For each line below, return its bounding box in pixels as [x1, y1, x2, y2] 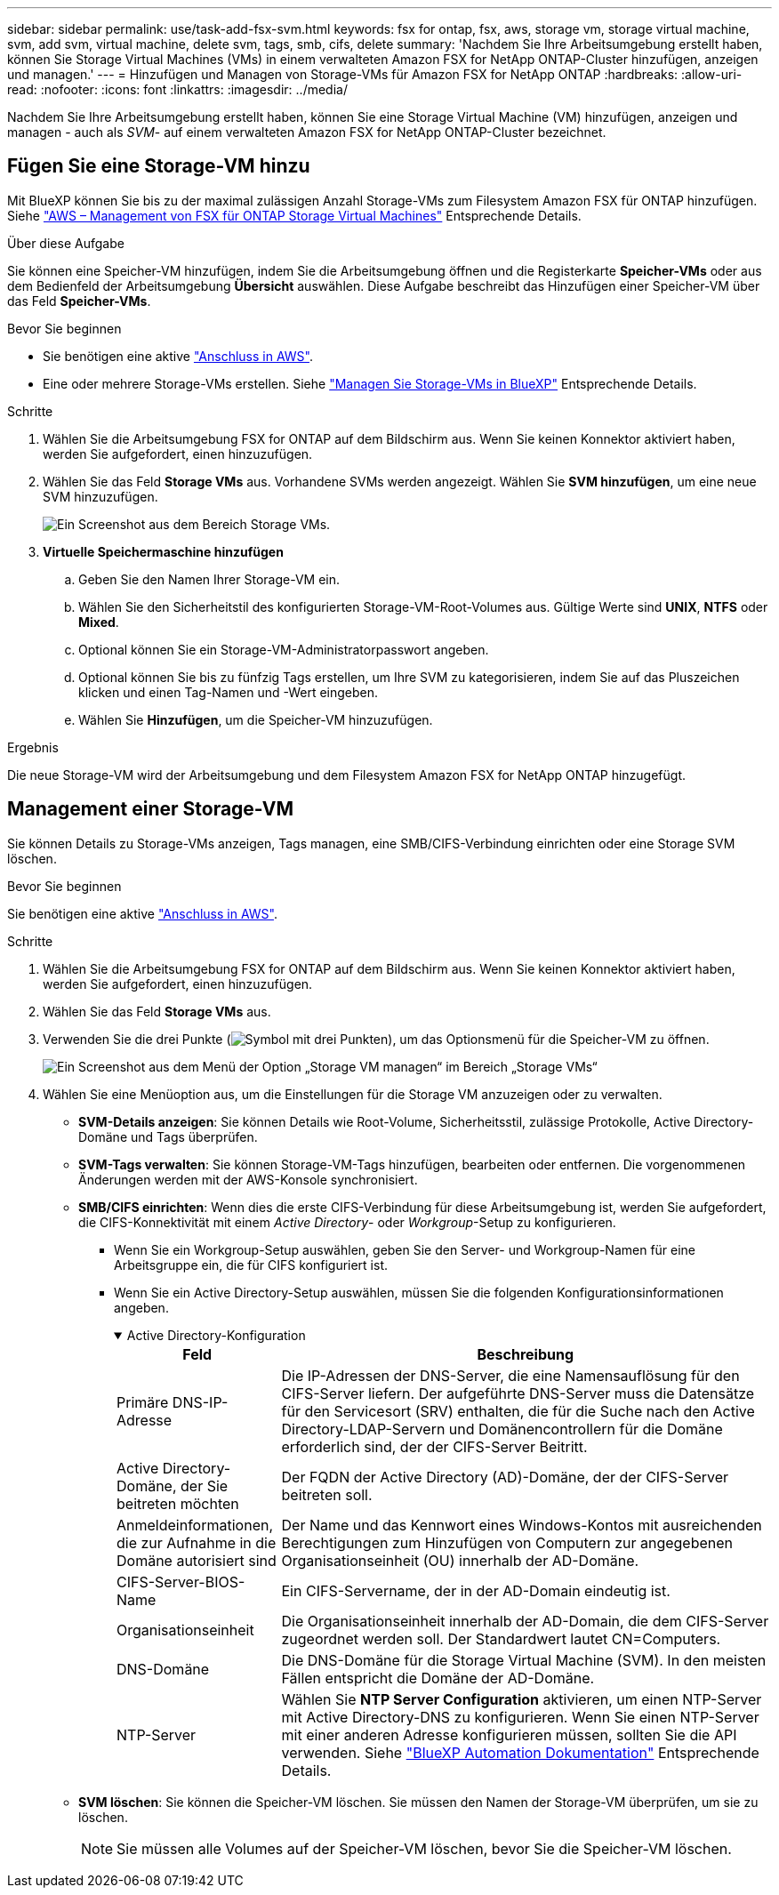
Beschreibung [477, 1345, 574, 1363]
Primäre [116, 1393, 169, 1411]
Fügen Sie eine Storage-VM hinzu [7, 155, 310, 178]
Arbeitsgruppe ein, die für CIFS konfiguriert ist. [114, 1257, 389, 1273]
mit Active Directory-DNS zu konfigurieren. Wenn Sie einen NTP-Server [281, 1707, 759, 1726]
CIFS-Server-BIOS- [116, 1572, 245, 1591]
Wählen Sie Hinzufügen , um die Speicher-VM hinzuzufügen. [78, 711, 433, 727]
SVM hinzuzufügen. [43, 488, 158, 504]
